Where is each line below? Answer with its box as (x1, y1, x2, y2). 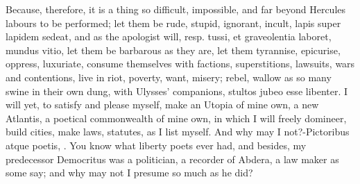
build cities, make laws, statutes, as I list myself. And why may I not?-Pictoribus (6, 124, 350, 139)
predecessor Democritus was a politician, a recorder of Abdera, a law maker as (6, 151, 339, 166)
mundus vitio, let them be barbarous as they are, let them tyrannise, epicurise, (6, 42, 341, 57)
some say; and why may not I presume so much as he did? (6, 165, 253, 180)
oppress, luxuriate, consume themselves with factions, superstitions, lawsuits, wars (6, 56, 355, 71)
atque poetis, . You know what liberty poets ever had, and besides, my (6, 137, 307, 152)
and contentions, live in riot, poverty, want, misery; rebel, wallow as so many (6, 69, 332, 84)
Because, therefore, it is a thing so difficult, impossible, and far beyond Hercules (6, 2, 346, 16)
